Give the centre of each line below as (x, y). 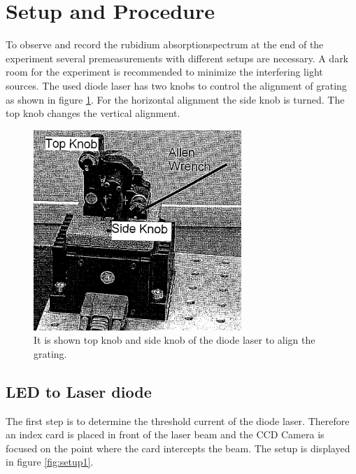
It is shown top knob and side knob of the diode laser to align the (175, 340)
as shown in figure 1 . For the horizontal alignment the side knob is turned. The (175, 99)
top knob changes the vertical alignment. (93, 113)
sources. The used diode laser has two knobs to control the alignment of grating (176, 85)
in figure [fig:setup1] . (50, 462)
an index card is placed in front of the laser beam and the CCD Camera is (165, 434)
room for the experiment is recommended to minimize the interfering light (164, 72)
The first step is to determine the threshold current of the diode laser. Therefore (178, 420)
